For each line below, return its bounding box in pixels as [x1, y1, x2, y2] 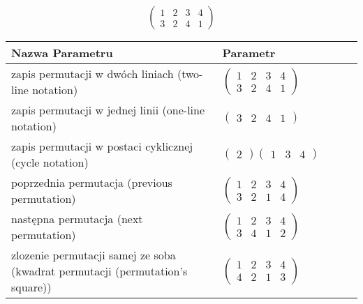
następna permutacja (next [11, 211, 143, 227]
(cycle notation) [11, 154, 89, 171]
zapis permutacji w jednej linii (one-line [11, 102, 205, 119]
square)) [11, 279, 52, 296]
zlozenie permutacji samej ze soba [11, 247, 176, 264]
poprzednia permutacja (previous [11, 174, 172, 191]
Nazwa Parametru [11, 45, 113, 61]
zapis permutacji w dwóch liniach [11, 66, 174, 82]
